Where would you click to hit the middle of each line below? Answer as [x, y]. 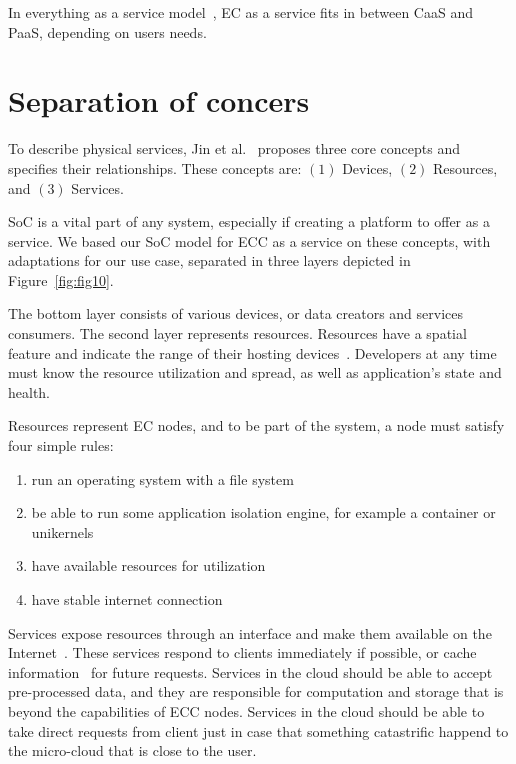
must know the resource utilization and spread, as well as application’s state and [255, 372]
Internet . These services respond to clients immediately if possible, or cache [242, 652]
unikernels [62, 531]
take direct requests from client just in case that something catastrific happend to [258, 730]
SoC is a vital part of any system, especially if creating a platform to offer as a [249, 221]
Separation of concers [159, 100]
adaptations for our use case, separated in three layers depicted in [209, 260]
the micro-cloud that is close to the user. [132, 750]
